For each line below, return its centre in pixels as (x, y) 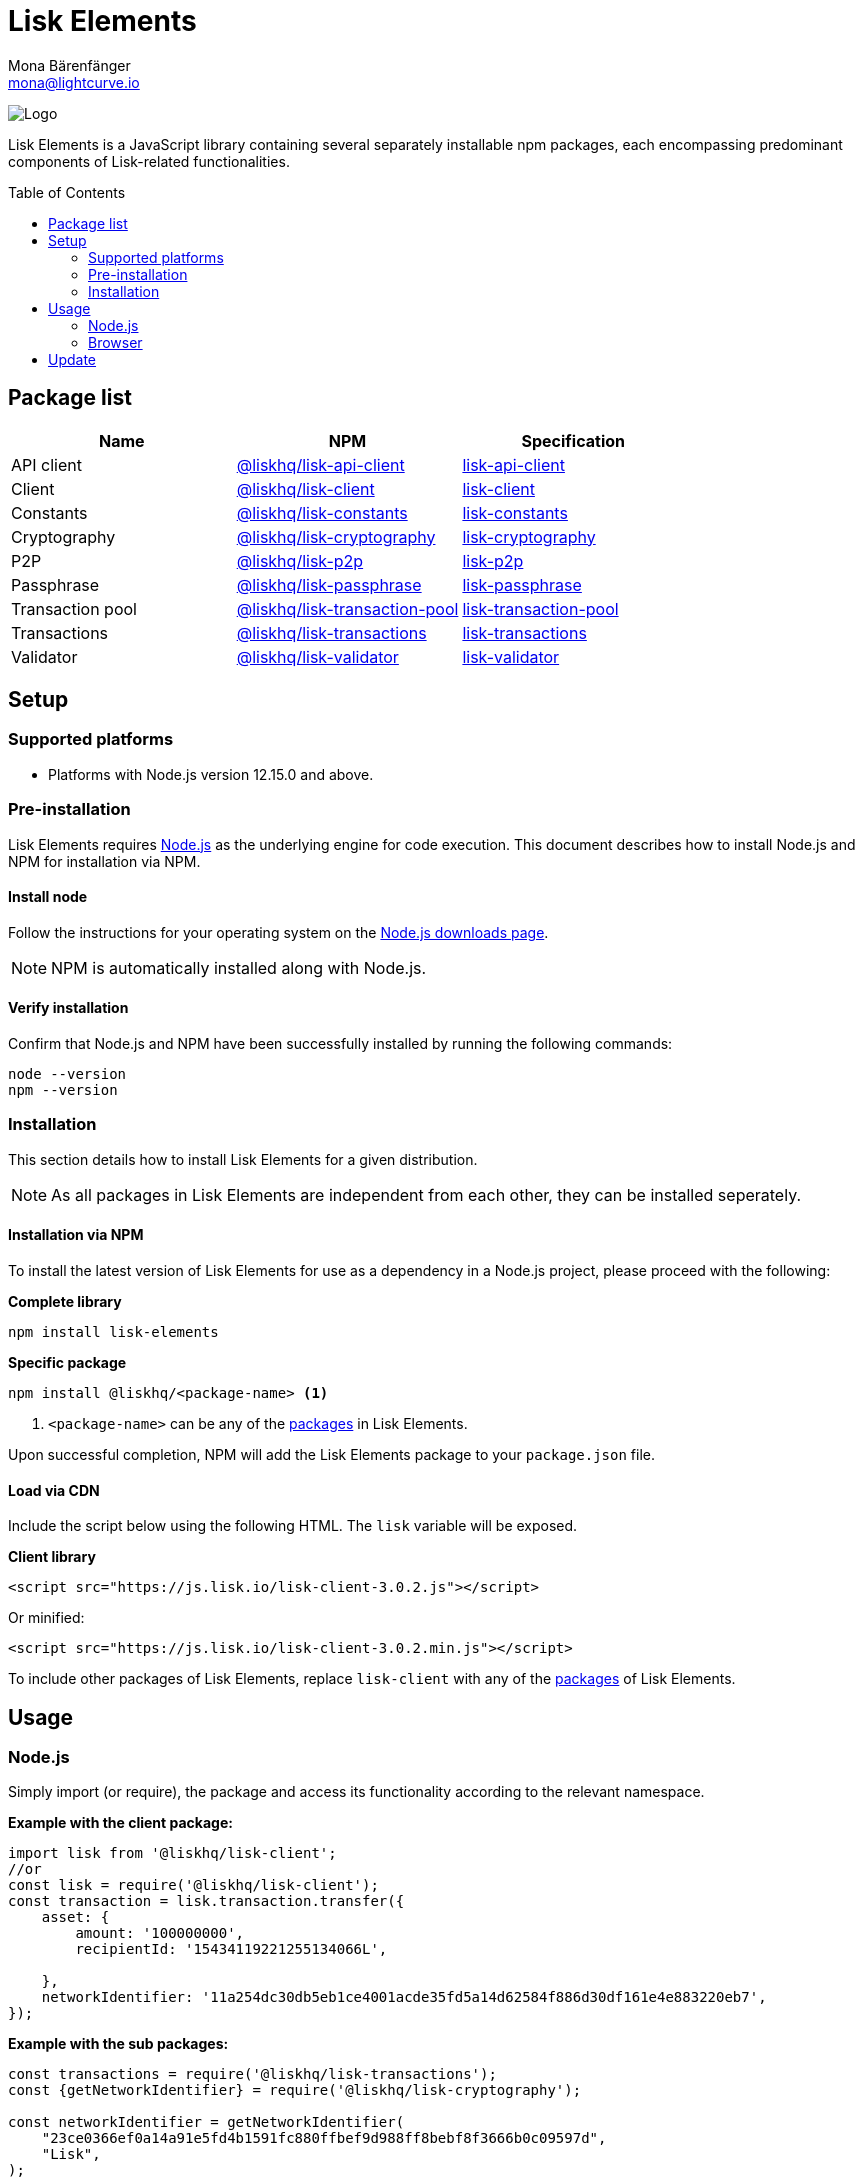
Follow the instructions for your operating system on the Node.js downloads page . (278, 932)
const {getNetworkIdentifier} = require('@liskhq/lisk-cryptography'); (295, 2090)
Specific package (67, 1362)
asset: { (75, 1917)
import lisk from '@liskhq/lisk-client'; (172, 1853)
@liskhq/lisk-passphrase (329, 584)
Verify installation (68, 1008)
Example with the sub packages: (118, 2044)
